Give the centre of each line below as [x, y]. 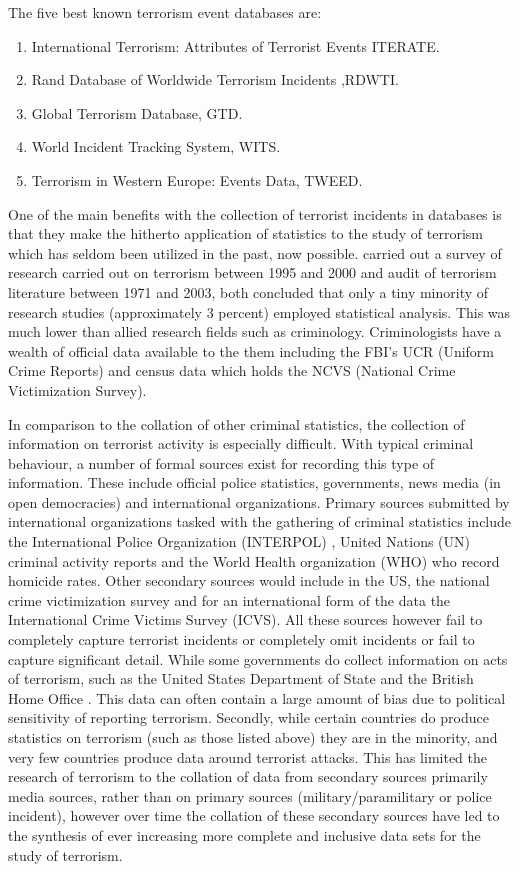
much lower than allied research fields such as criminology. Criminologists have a [255, 331]
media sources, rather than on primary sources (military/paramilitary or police [250, 795]
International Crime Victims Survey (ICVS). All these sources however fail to [245, 619]
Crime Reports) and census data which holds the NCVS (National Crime [232, 370]
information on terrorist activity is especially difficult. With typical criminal [241, 443]
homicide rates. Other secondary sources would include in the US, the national [249, 580]
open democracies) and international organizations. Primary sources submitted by [259, 501]
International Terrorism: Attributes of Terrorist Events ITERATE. [235, 45]
